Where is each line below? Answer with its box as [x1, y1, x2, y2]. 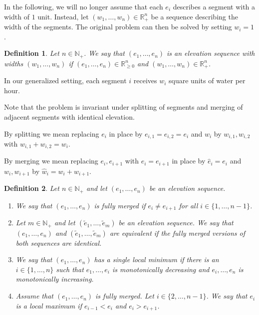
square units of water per [169, 75, 246, 86]
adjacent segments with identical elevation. [4, 111, 135, 122]
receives [133, 75, 157, 86]
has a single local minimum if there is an [94, 254, 219, 265]
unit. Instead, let [37, 11, 89, 21]
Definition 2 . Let [4, 183, 59, 193]
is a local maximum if [15, 300, 82, 311]
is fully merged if [94, 200, 146, 210]
